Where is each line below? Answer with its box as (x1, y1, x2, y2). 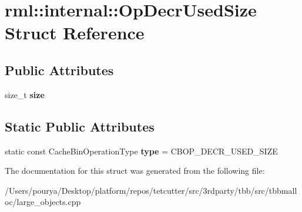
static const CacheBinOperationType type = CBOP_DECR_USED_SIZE (5, 144, 278, 157)
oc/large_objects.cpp (5, 196, 81, 208)
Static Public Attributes (5, 117, 155, 135)
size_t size (5, 88, 45, 100)
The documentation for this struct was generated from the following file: (5, 164, 265, 177)
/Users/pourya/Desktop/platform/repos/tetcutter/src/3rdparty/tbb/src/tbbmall (5, 184, 297, 196)
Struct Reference (5, 21, 145, 45)
